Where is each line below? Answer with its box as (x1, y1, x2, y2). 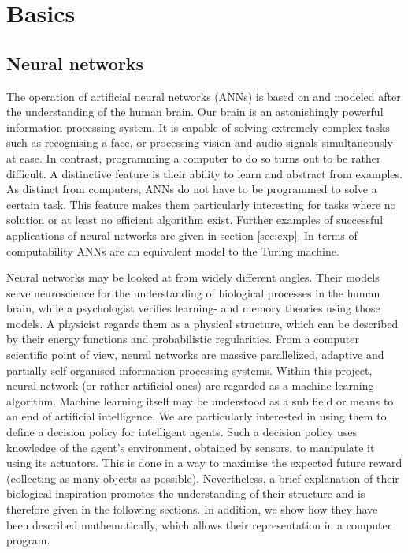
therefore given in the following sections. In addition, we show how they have (6, 501, 378, 518)
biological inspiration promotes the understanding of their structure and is (6, 485, 365, 502)
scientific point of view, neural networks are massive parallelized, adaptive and (6, 346, 384, 363)
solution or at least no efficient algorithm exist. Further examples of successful (6, 211, 384, 228)
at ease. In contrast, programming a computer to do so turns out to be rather (6, 149, 381, 166)
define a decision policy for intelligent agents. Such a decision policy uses (6, 424, 357, 440)
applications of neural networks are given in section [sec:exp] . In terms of (6, 226, 358, 243)
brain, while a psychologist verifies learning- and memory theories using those (6, 300, 380, 316)
